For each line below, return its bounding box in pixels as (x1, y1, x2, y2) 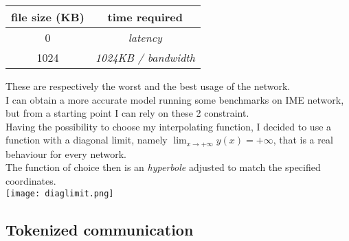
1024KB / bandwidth (95, 49, 195, 65)
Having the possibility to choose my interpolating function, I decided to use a (5, 119, 332, 133)
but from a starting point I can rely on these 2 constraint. (5, 106, 249, 120)
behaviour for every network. (5, 146, 126, 161)
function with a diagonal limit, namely (5, 133, 168, 147)
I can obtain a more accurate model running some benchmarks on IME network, (5, 92, 344, 106)
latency (128, 30, 162, 45)
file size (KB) (11, 9, 85, 25)
